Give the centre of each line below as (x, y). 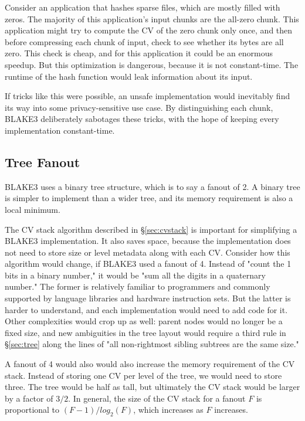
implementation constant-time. (60, 130)
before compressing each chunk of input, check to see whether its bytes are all (144, 41)
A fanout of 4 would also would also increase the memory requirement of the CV (150, 364)
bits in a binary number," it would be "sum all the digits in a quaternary (135, 275)
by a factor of (29, 398)
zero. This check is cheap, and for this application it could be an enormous (139, 53)
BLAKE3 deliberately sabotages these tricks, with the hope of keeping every (142, 119)
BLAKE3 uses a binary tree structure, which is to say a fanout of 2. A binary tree (152, 186)
